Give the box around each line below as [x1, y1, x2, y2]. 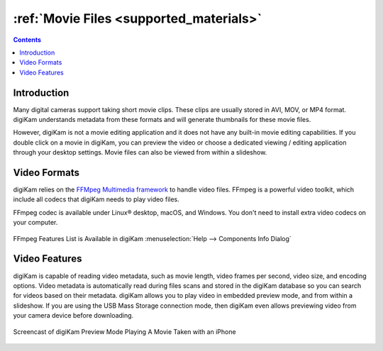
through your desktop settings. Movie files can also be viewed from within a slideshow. [13, 148, 267, 157]
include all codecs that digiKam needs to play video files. [13, 195, 180, 204]
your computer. [13, 218, 58, 227]
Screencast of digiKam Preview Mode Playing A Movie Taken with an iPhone [13, 327, 237, 336]
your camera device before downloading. [13, 311, 134, 320]
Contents [13, 35, 42, 44]
